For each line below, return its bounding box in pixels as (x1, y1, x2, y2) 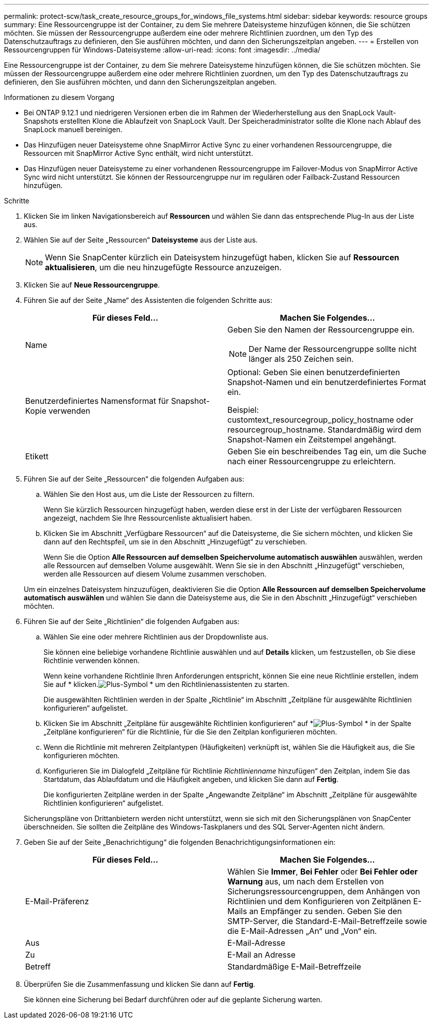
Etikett (25, 451, 48, 461)
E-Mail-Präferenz (25, 896, 89, 906)
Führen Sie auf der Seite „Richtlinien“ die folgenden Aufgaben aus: (24, 617, 240, 626)
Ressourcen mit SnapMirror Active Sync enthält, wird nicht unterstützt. (24, 149, 253, 157)
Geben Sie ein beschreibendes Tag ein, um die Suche (227, 446, 427, 456)
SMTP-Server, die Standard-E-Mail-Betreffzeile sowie (227, 916, 427, 926)
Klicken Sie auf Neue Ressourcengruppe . (24, 281, 160, 289)
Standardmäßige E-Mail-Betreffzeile (227, 962, 361, 972)
